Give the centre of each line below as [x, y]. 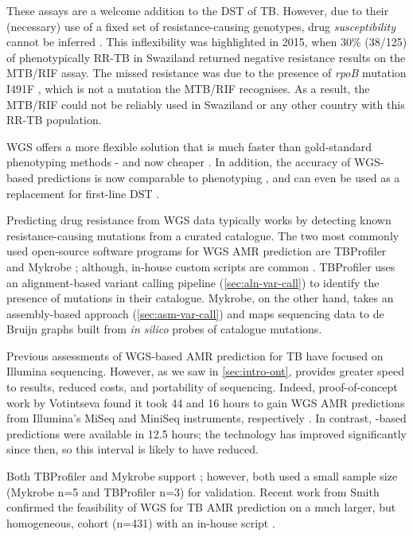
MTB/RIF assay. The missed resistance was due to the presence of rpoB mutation [206, 73]
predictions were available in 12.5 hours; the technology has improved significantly [206, 433]
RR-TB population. [54, 120]
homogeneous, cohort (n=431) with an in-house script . [141, 522]
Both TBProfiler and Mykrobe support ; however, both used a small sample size [202, 476]
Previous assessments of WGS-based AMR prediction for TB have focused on [195, 355]
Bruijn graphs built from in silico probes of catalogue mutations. [164, 329]
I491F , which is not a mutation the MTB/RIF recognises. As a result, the [188, 88]
